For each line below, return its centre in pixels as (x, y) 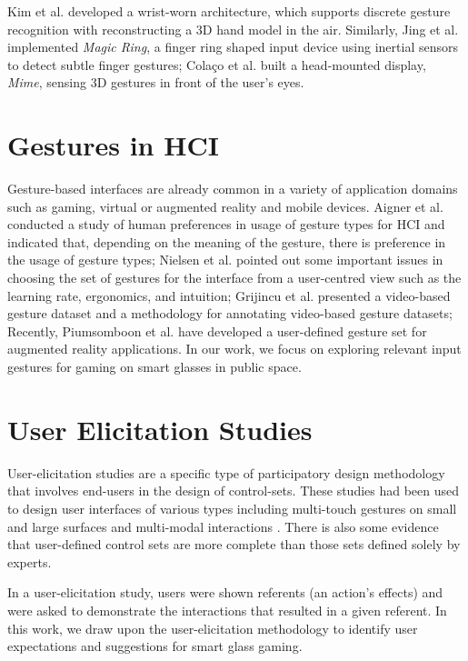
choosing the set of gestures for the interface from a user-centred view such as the (234, 278)
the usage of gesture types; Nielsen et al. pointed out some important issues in (225, 260)
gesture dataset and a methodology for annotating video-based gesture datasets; (230, 313)
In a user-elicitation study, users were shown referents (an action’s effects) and (225, 592)
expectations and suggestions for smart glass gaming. (155, 646)
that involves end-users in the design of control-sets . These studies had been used (234, 491)
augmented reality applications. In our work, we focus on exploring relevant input (234, 349)
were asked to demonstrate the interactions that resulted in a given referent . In (227, 610)
